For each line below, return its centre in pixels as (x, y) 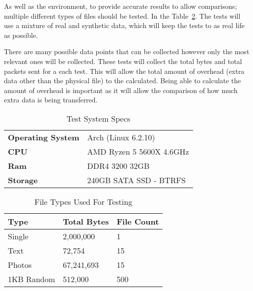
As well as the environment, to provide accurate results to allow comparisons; (121, 6)
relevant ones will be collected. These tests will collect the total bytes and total (123, 61)
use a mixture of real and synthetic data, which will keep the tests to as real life (124, 25)
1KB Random (32, 279)
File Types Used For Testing (84, 201)
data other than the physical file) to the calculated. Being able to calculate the (123, 81)
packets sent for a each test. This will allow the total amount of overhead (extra (124, 71)
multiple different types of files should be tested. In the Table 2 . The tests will (122, 16)
